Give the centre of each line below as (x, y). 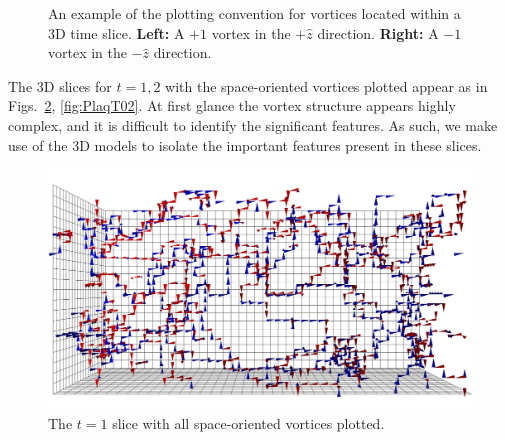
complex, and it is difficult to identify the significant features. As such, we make (253, 124)
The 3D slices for (60, 85)
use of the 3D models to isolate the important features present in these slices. (245, 144)
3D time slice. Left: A (116, 32)
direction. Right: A (378, 32)
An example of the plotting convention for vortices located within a (254, 13)
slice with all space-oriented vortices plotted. (248, 423)
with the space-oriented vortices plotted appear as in (326, 85)
